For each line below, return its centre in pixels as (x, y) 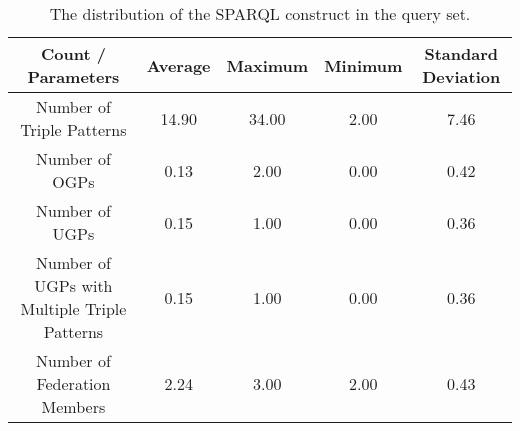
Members (73, 406)
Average (178, 65)
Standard (461, 53)
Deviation (461, 76)
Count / (73, 53)
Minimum (363, 65)
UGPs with (73, 285)
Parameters (73, 76)
